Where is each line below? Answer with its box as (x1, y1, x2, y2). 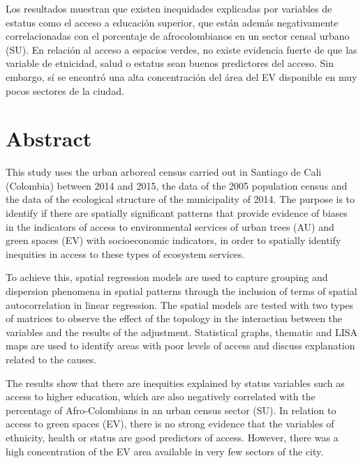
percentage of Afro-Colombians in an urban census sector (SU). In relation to (6, 402, 336, 417)
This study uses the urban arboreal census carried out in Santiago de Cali (6, 165, 322, 179)
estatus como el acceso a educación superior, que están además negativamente (6, 15, 339, 29)
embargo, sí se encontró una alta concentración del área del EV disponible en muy (6, 69, 357, 84)
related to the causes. (6, 352, 97, 366)
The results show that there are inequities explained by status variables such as (6, 375, 345, 390)
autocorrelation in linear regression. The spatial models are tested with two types (6, 297, 354, 312)
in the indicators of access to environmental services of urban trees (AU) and (6, 219, 334, 234)
